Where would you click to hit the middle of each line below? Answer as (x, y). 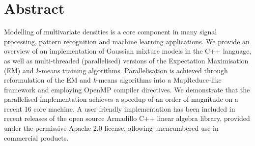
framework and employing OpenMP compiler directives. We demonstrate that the (127, 89)
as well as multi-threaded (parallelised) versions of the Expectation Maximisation (126, 60)
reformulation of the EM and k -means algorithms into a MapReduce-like (113, 80)
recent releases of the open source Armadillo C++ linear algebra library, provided (127, 118)
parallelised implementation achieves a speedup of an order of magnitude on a (121, 99)
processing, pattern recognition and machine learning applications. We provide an (127, 41)
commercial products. (36, 137)
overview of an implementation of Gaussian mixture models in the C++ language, (128, 51)
